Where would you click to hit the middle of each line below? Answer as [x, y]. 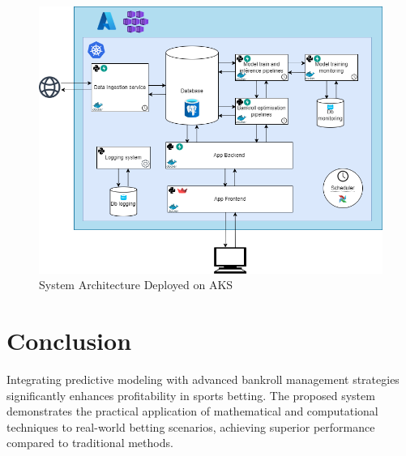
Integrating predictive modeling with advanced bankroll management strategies [203, 379]
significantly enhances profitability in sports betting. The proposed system [191, 395]
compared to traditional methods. [90, 443]
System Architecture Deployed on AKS [136, 285]
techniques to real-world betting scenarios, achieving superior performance [191, 426]
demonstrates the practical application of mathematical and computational [192, 411]
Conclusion [69, 340]
